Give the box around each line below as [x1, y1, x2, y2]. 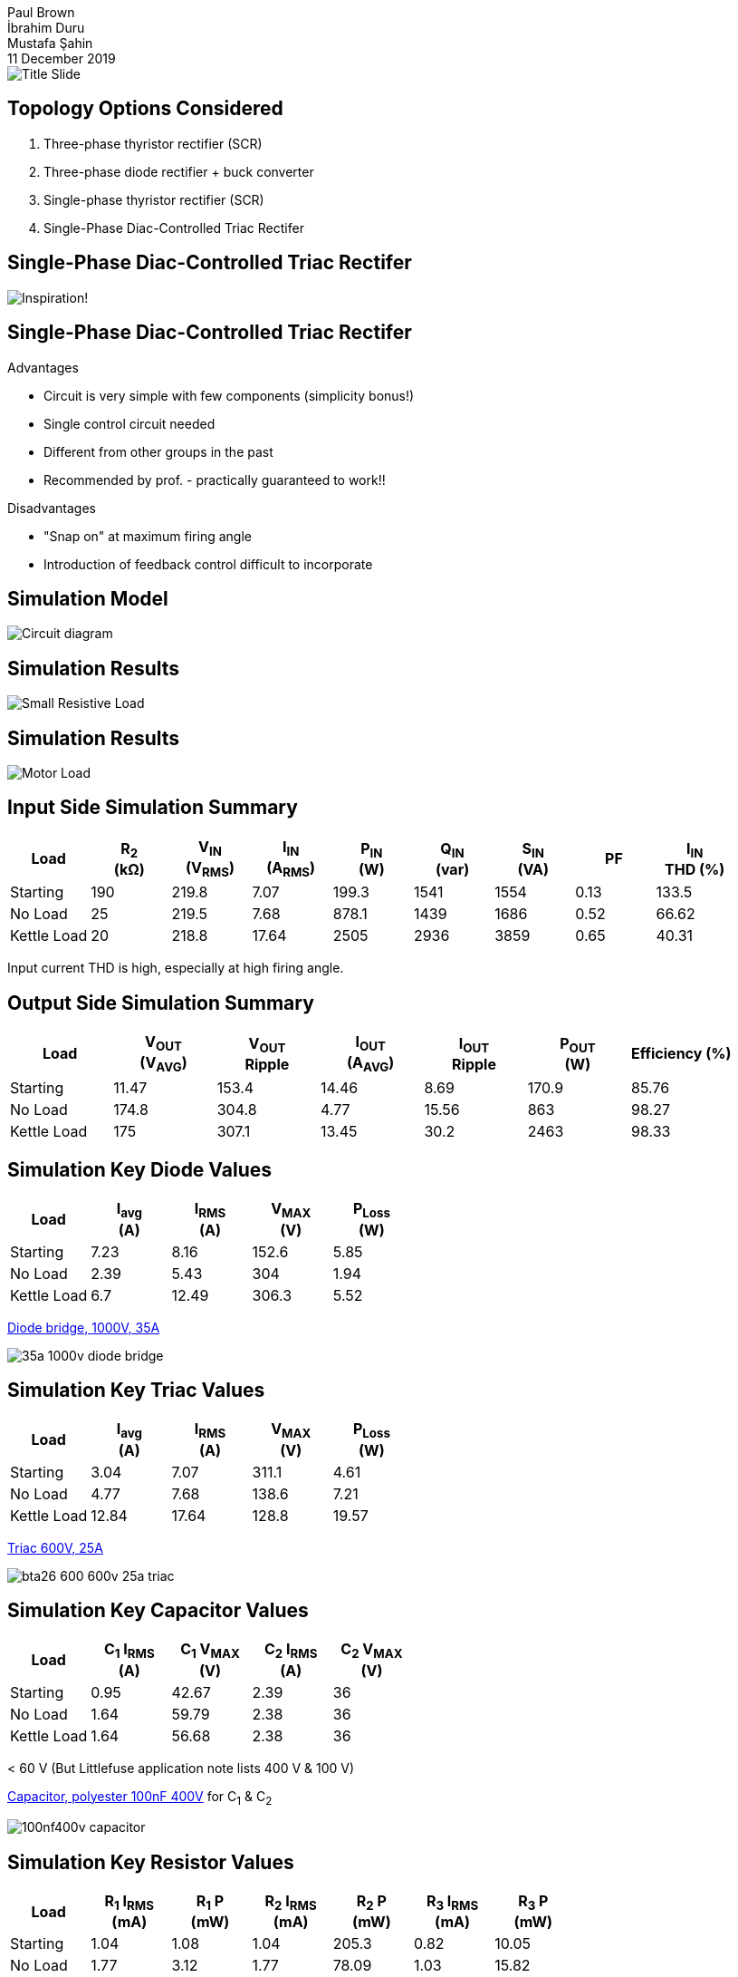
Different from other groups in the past [43, 443, 273, 460]
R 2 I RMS [264, 1892, 317, 1914]
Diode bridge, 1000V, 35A [7, 1319, 160, 1335]
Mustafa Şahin [7, 35, 93, 51]
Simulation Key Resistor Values [7, 1850, 294, 1874]
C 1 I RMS [103, 1640, 155, 1662]
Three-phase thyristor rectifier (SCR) [43, 135, 263, 151]
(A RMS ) [266, 858, 316, 880]
